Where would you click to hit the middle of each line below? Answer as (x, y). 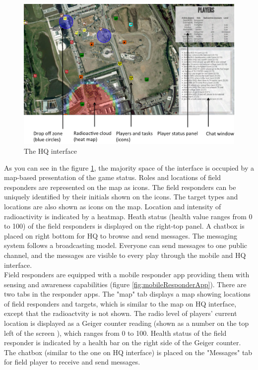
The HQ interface (50, 151)
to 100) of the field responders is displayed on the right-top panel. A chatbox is (124, 226)
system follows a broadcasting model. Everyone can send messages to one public (126, 245)
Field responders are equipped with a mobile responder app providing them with (127, 275)
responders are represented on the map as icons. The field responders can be (120, 187)
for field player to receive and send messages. (72, 362)
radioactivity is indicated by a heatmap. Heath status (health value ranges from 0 (128, 216)
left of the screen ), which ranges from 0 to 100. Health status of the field (115, 333)
